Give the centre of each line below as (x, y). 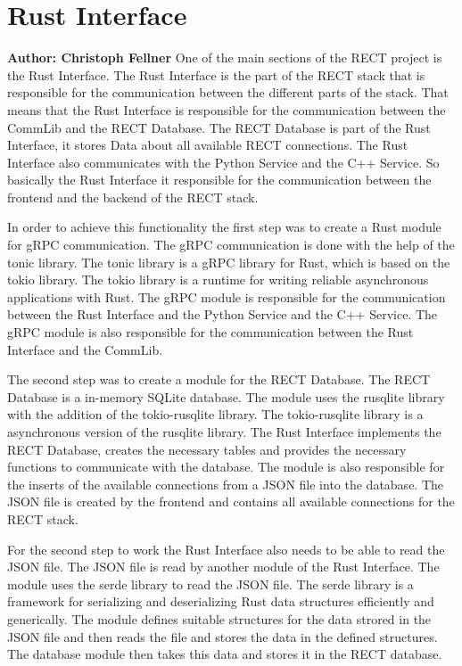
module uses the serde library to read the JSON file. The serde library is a (210, 584)
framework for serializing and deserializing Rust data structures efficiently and (221, 601)
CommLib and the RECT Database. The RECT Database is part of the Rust (219, 127)
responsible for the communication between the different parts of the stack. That (228, 92)
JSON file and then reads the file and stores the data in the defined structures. (223, 636)
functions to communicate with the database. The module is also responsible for (226, 467)
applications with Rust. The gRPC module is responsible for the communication (227, 296)
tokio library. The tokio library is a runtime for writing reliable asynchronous (218, 280)
